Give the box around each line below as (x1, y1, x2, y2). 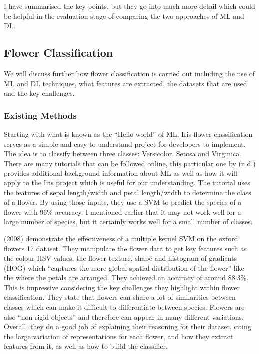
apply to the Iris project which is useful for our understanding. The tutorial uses (4, 177, 250, 187)
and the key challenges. (4, 88, 75, 98)
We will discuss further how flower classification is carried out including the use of (4, 68, 255, 78)
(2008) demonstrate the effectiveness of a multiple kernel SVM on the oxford (4, 233, 238, 243)
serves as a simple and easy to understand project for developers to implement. (4, 138, 246, 149)
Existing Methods (4, 109, 77, 121)
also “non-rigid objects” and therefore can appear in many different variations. (4, 311, 244, 322)
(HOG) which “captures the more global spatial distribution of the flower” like (4, 262, 244, 273)
